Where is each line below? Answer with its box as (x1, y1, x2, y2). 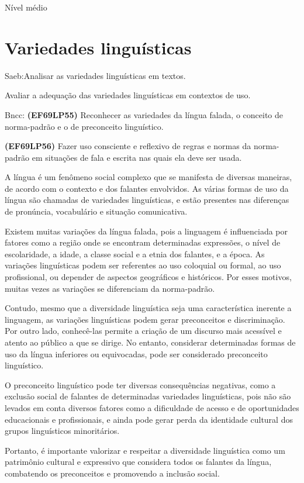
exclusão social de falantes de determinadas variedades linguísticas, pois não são (5, 390, 291, 402)
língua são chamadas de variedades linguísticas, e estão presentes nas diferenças (5, 194, 289, 206)
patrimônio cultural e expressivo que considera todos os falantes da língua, (5, 456, 272, 468)
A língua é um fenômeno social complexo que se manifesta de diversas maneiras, (5, 171, 292, 183)
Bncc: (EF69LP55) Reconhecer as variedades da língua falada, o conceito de (5, 108, 284, 120)
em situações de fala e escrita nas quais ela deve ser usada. (32, 151, 242, 163)
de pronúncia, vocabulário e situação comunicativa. (5, 205, 188, 218)
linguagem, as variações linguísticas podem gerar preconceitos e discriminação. (5, 313, 285, 325)
